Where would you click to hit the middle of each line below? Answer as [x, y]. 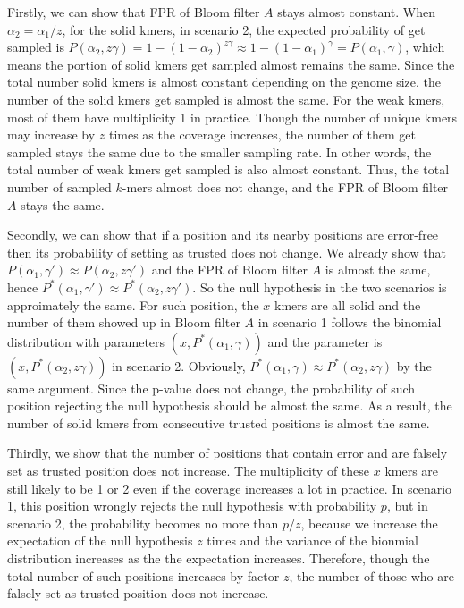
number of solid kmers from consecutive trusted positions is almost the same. [219, 422]
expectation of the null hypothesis [100, 540]
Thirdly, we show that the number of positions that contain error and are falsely [228, 453]
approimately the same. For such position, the [133, 304]
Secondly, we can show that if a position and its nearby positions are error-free [223, 235]
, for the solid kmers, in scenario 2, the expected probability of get [244, 29]
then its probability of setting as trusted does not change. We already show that [227, 252]
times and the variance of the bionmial [312, 540]
